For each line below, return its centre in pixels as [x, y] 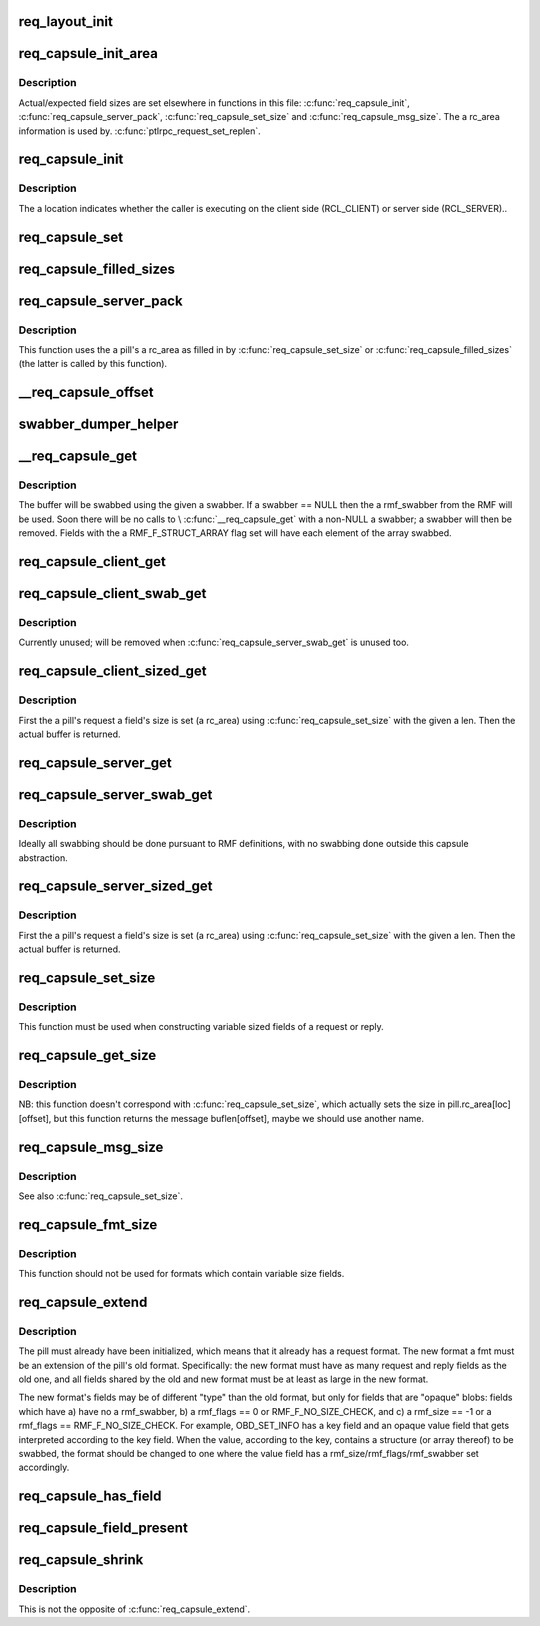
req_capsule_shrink [81, 1560]
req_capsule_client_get [92, 561]
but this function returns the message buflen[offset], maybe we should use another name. [239, 1118]
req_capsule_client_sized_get [112, 671]
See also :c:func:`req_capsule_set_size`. [101, 1196]
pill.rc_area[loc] [479, 1104]
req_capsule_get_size [87, 1055]
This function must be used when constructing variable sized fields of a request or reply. [201, 1027]
